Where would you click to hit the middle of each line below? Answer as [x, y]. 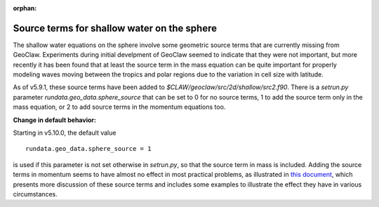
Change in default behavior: [54, 120]
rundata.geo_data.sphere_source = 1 [88, 149]
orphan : [25, 8]
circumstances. [35, 194]
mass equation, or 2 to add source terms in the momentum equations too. [119, 107]
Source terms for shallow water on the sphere [115, 28]
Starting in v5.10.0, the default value [65, 133]
